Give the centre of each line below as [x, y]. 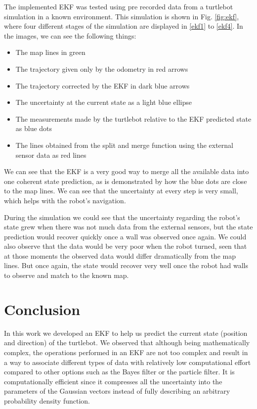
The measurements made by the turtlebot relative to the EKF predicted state [133, 118]
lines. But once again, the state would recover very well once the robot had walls [126, 265]
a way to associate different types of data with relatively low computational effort [128, 362]
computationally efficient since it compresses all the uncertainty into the [113, 381]
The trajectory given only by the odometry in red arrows [102, 68]
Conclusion [42, 309]
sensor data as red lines [51, 155]
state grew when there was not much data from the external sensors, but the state [128, 227]
